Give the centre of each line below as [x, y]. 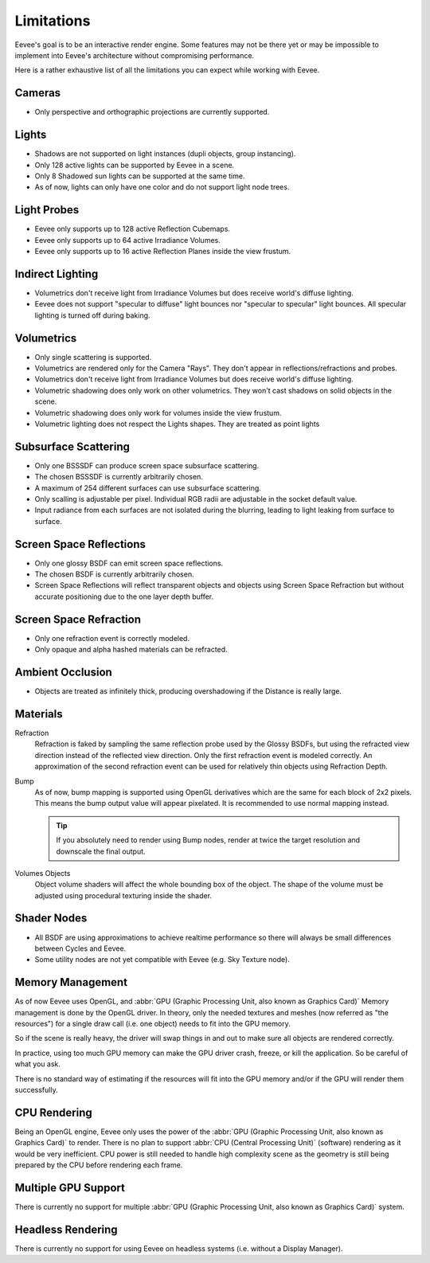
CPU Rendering [54, 1112]
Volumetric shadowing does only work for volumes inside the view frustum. [158, 413]
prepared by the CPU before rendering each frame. [99, 1165]
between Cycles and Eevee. [80, 948]
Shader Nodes [51, 919]
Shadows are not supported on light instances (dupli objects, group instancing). [165, 154]
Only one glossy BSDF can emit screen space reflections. [129, 563]
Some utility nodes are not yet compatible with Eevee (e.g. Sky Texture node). [162, 960]
